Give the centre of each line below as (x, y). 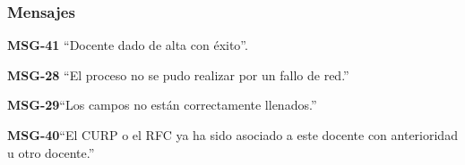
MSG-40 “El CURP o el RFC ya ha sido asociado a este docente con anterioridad (232, 135)
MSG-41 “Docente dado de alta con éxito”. (128, 45)
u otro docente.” (51, 152)
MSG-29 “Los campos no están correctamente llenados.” (162, 105)
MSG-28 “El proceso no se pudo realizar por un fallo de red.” (178, 74)
